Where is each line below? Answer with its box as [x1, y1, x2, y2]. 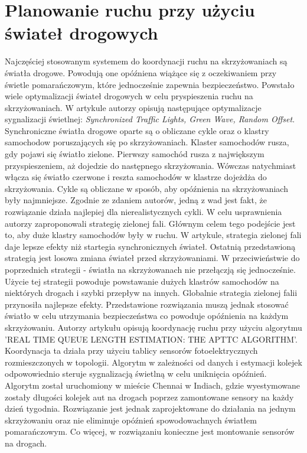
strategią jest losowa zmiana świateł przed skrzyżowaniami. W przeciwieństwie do [5, 252, 300, 264]
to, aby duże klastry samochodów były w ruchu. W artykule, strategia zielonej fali [5, 229, 302, 241]
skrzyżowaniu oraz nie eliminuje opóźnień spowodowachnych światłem [5, 413, 257, 426]
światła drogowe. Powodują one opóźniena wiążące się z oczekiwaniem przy [5, 66, 277, 79]
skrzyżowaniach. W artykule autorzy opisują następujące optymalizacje [5, 101, 262, 113]
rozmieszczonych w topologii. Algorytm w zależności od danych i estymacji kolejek [5, 356, 302, 368]
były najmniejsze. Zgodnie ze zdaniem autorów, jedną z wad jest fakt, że [5, 194, 267, 206]
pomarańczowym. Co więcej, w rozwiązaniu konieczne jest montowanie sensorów [5, 425, 295, 438]
